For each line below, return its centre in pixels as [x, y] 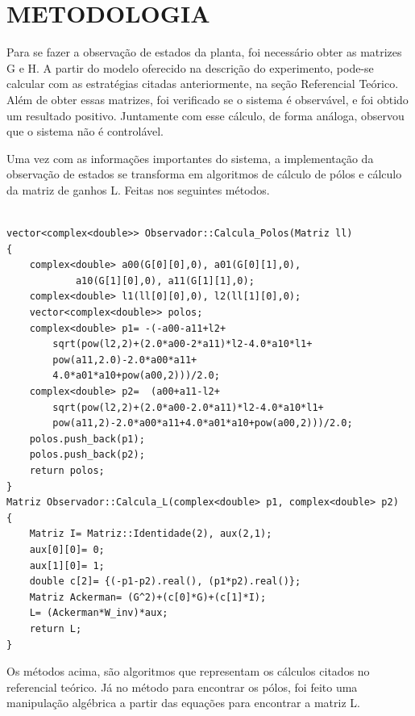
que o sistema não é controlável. [85, 131]
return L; [56, 628]
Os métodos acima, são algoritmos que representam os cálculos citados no [188, 671]
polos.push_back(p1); [87, 439]
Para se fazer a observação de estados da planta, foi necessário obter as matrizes [204, 52]
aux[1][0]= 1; [67, 565]
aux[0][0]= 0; [67, 549]
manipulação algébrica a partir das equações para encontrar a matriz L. [183, 703]
